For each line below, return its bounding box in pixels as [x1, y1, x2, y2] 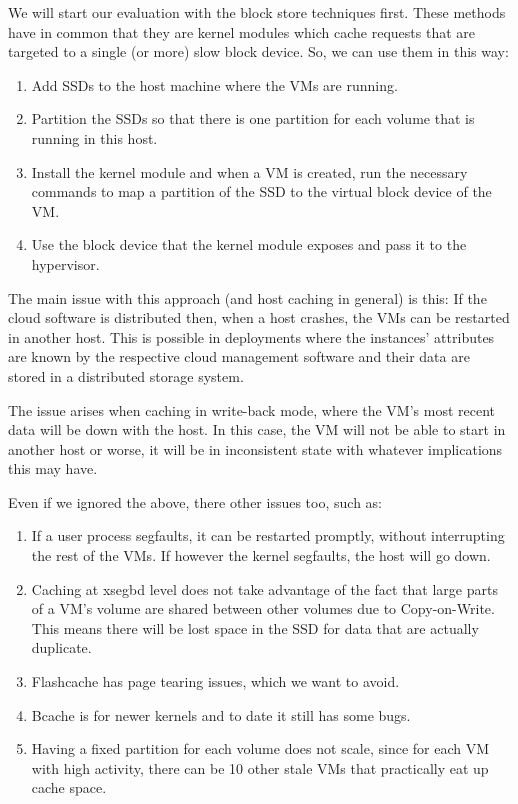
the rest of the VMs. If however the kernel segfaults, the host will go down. [31, 545, 491, 566]
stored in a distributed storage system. [8, 365, 244, 386]
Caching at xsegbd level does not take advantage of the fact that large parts [31, 578, 498, 599]
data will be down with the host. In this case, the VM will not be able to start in [8, 419, 506, 440]
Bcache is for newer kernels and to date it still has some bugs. [31, 704, 411, 725]
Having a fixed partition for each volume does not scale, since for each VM [31, 738, 490, 759]
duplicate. [31, 637, 92, 658]
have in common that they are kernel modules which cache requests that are [8, 21, 475, 42]
